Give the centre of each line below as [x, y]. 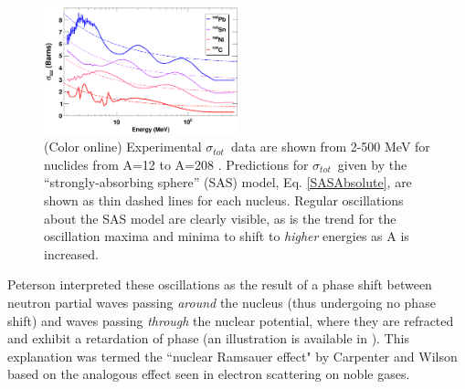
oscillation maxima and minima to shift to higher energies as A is [227, 236]
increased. [72, 253]
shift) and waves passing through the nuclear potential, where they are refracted [231, 320]
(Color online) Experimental [123, 147]
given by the [372, 164]
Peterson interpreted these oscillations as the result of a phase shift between [220, 284]
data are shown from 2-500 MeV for [330, 147]
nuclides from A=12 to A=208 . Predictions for [176, 164]
